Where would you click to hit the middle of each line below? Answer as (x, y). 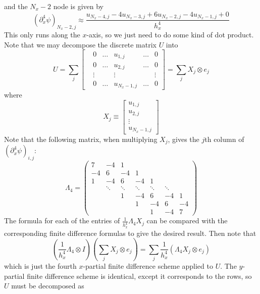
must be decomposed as (48, 286)
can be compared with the (187, 220)
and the (16, 6)
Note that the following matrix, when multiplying (81, 139)
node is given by (79, 6)
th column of (224, 139)
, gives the (184, 139)
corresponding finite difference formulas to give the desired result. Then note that (130, 233)
